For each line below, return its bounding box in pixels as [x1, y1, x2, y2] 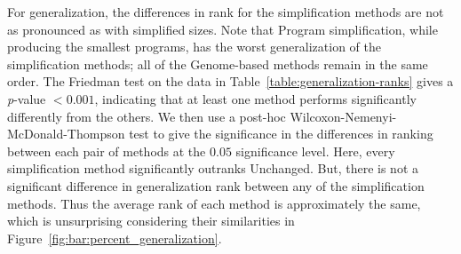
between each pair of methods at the [7, 141, 206, 160]
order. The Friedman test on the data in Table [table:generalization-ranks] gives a [7, 72, 454, 91]
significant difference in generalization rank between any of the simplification [7, 176, 425, 194]
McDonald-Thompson [7, 124, 125, 143]
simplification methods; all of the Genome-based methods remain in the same [7, 54, 428, 73]
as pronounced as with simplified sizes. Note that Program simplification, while [7, 20, 438, 38]
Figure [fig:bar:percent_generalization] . [7, 228, 222, 247]
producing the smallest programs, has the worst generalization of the [7, 37, 381, 56]
